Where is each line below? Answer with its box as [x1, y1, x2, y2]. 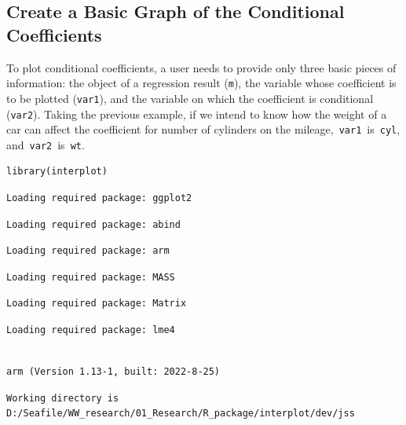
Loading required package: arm [6, 245, 170, 257]
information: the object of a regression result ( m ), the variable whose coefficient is [6, 75, 397, 91]
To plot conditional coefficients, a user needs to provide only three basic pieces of [6, 59, 397, 75]
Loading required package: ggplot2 [6, 192, 192, 204]
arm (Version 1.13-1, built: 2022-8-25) [6, 366, 221, 378]
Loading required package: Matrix [6, 298, 187, 310]
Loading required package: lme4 [6, 324, 175, 336]
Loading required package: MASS [6, 271, 175, 283]
